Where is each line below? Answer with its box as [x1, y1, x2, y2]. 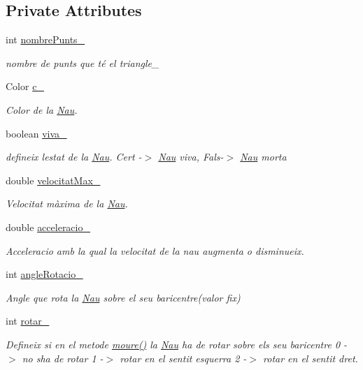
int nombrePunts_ [6, 32, 85, 47]
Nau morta [240, 149, 287, 164]
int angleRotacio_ [6, 267, 83, 281]
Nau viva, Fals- [158, 149, 224, 164]
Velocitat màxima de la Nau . [6, 196, 128, 211]
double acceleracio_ [6, 219, 90, 234]
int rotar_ [6, 313, 50, 328]
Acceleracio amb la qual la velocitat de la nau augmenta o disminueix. [6, 243, 304, 258]
